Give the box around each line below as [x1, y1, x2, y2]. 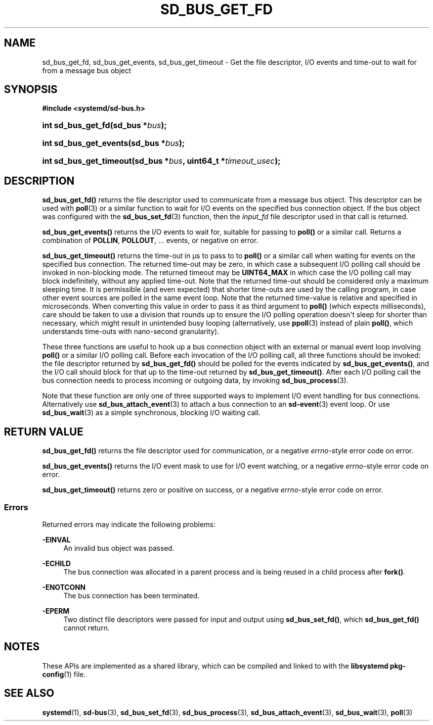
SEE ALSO [4, 687, 54, 700]
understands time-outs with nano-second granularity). [42, 327, 219, 336]
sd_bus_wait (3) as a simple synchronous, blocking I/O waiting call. [42, 408, 260, 417]
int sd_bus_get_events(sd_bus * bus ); [42, 138, 185, 148]
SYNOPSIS [4, 83, 58, 96]
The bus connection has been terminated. [63, 591, 200, 600]
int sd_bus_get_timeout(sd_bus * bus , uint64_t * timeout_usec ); [42, 156, 281, 166]
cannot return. [63, 623, 110, 632]
